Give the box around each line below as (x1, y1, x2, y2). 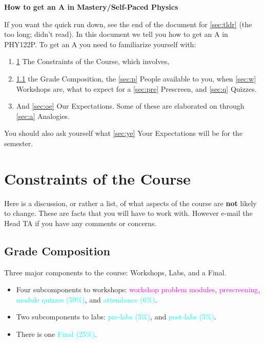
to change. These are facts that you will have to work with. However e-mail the (4, 208, 253, 218)
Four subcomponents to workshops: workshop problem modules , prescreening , (16, 284, 260, 295)
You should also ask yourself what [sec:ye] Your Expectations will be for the (4, 128, 243, 138)
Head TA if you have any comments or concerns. (4, 217, 157, 228)
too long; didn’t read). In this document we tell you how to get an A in (4, 29, 228, 39)
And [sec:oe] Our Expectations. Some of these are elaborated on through (16, 100, 245, 111)
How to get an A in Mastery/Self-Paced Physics (4, 2, 178, 12)
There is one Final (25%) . (16, 329, 97, 339)
